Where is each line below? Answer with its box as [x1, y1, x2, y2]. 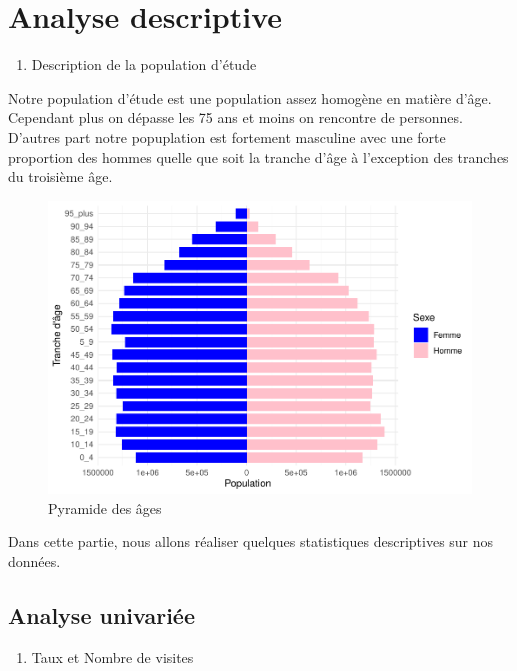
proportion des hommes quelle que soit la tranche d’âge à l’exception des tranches [8, 146, 509, 167]
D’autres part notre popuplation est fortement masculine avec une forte [8, 126, 446, 147]
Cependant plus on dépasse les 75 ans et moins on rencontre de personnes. [8, 107, 463, 128]
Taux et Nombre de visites [31, 646, 194, 667]
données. [8, 551, 61, 571]
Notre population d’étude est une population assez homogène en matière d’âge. [8, 87, 492, 108]
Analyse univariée [8, 599, 195, 630]
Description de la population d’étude [31, 54, 257, 75]
